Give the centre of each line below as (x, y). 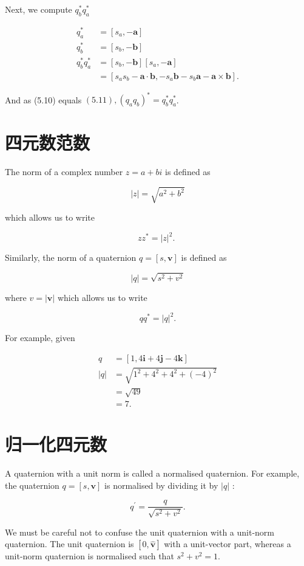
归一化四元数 (56, 444)
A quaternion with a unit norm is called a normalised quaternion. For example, (152, 473)
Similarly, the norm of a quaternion (71, 257)
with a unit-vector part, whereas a (228, 544)
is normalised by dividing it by (161, 485)
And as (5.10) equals (43, 99)
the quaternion (32, 485)
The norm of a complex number (64, 172)
